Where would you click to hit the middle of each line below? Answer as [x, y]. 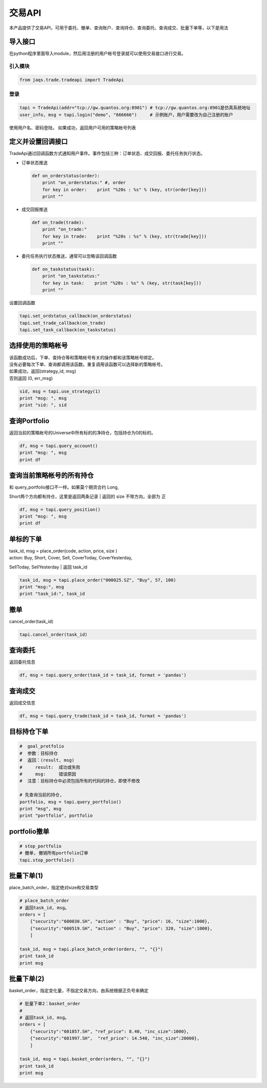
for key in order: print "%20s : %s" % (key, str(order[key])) [125, 190]
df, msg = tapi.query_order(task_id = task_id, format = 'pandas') [103, 675]
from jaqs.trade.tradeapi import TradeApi [72, 80]
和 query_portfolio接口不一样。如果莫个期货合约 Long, [64, 487]
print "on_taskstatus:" [71, 276]
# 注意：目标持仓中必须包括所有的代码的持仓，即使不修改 [80, 781]
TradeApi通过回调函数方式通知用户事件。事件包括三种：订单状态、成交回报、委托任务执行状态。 [107, 153]
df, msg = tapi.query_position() [60, 509]
